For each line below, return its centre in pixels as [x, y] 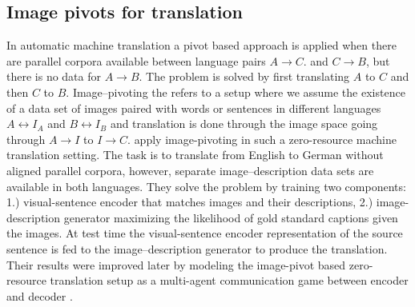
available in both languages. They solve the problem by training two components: [206, 186]
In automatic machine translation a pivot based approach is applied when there [201, 45]
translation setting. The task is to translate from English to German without [195, 155]
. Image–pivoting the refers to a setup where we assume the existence [236, 92]
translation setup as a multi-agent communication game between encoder [229, 280]
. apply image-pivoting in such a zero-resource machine [262, 139]
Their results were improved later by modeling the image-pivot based [176, 264]
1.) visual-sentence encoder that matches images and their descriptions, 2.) [190, 202]
